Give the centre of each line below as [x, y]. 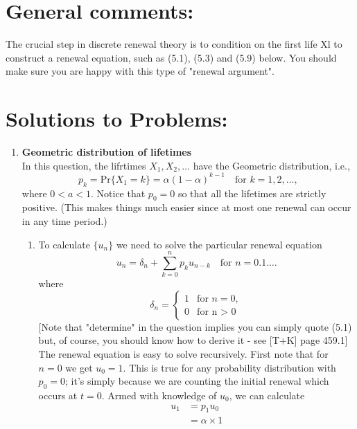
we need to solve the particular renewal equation [219, 244]
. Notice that [118, 193]
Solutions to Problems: [117, 119]
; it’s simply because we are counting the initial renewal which [197, 381]
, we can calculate [267, 395]
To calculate [64, 244]
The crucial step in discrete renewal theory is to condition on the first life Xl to [174, 44]
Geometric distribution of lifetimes [107, 152]
